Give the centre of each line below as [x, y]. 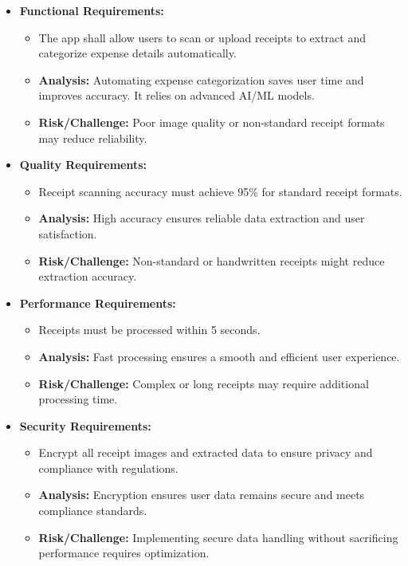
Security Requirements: [85, 425]
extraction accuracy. [88, 276]
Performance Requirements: [98, 303]
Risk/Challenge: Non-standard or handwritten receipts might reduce [212, 260]
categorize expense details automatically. [137, 53]
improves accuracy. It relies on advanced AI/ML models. [177, 95]
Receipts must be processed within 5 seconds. [149, 330]
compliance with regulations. [108, 468]
